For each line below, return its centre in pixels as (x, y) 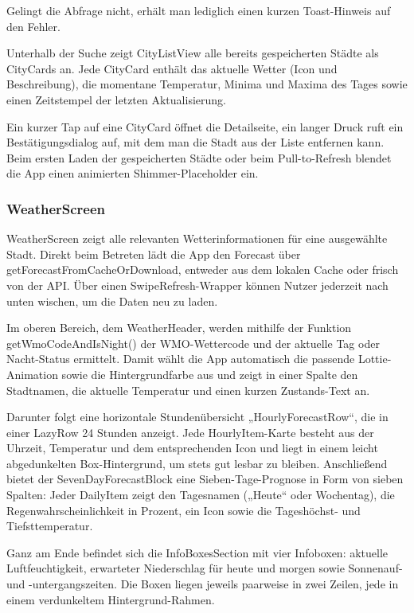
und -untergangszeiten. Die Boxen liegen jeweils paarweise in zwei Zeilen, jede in (203, 584)
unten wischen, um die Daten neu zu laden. (112, 301)
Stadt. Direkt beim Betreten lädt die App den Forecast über (154, 254)
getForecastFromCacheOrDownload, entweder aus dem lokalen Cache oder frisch (203, 269)
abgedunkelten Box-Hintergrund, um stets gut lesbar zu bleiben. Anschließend (197, 463)
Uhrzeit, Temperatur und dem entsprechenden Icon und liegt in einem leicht (192, 448)
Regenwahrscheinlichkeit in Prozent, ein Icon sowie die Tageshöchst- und (184, 510)
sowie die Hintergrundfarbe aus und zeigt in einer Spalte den (210, 374)
